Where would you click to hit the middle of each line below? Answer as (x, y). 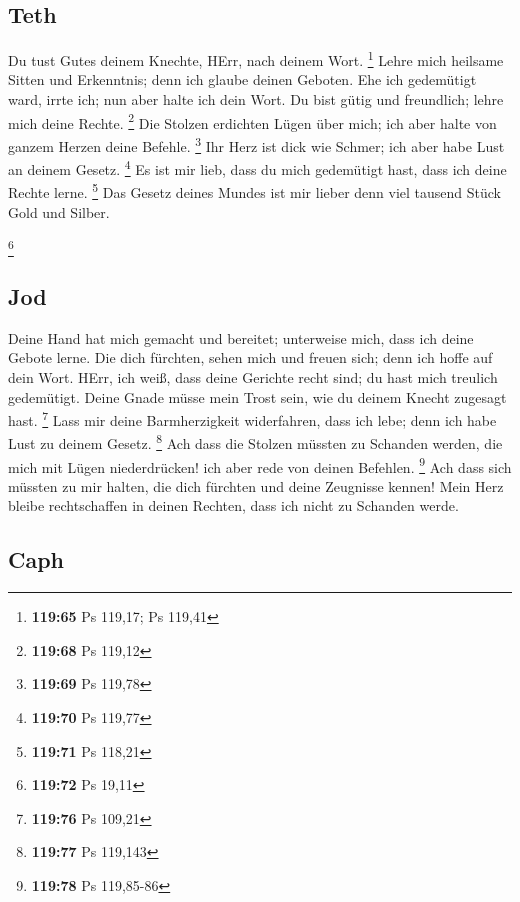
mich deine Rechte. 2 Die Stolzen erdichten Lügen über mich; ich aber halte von (252, 121)
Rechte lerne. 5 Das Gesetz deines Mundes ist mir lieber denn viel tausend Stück (254, 191)
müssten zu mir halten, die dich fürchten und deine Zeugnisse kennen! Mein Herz (256, 485)
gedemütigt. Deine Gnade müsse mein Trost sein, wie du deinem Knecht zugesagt (257, 396)
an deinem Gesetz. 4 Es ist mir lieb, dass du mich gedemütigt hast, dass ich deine (257, 167)
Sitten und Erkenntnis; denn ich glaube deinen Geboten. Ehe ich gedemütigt (242, 79)
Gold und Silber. (59, 211)
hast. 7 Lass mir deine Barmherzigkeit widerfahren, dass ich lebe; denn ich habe (252, 418)
